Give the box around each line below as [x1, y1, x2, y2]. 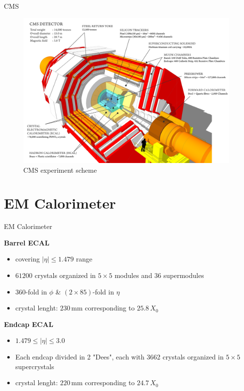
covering [15, 254, 40, 264]
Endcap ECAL [4, 319, 53, 329]
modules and [114, 270, 152, 280]
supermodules [163, 270, 204, 280]
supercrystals [15, 361, 54, 371]
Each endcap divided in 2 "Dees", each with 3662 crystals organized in [15, 352, 224, 362]
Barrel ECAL [4, 237, 49, 247]
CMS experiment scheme [23, 164, 97, 175]
